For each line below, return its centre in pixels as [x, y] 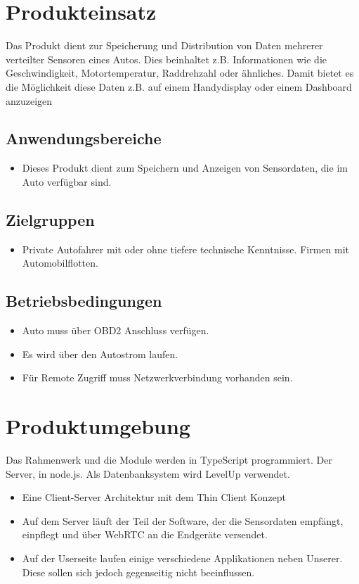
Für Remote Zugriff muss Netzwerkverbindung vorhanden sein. [157, 377]
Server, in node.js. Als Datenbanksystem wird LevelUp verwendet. [148, 473]
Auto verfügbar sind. [67, 181]
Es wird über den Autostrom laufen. [100, 354]
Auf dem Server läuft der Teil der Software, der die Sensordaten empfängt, [183, 520]
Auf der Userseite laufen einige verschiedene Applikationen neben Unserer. [182, 558]
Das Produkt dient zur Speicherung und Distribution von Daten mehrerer [164, 45]
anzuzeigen [29, 100]
